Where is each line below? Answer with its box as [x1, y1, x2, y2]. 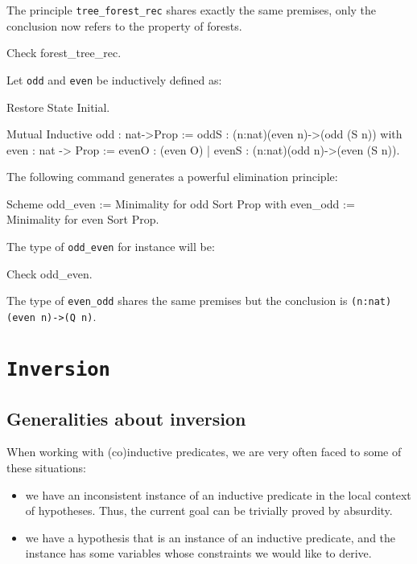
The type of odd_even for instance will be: [6, 238, 215, 255]
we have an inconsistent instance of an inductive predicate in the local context [25, 486, 411, 503]
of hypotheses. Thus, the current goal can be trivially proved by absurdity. [25, 502, 393, 519]
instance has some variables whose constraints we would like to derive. [25, 545, 372, 562]
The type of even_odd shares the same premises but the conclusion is [6, 292, 348, 309]
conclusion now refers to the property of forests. [6, 17, 242, 34]
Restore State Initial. [6, 98, 110, 115]
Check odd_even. [6, 265, 93, 282]
